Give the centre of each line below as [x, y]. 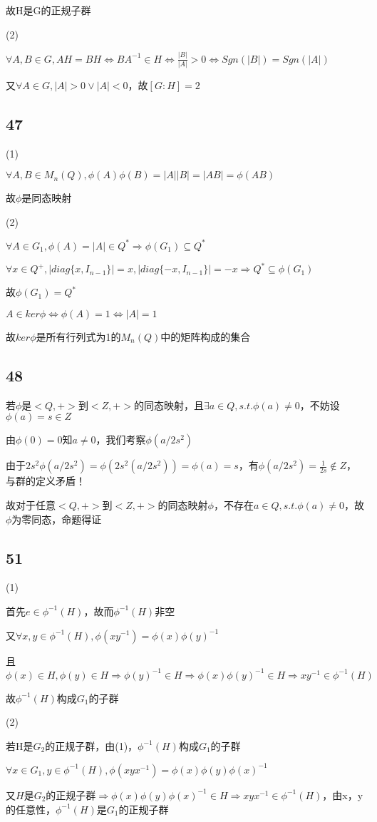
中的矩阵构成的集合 [206, 336]
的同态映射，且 [169, 405]
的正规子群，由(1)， [92, 745]
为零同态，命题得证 [57, 519]
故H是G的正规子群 [48, 10]
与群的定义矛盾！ [46, 481]
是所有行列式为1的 [78, 336]
